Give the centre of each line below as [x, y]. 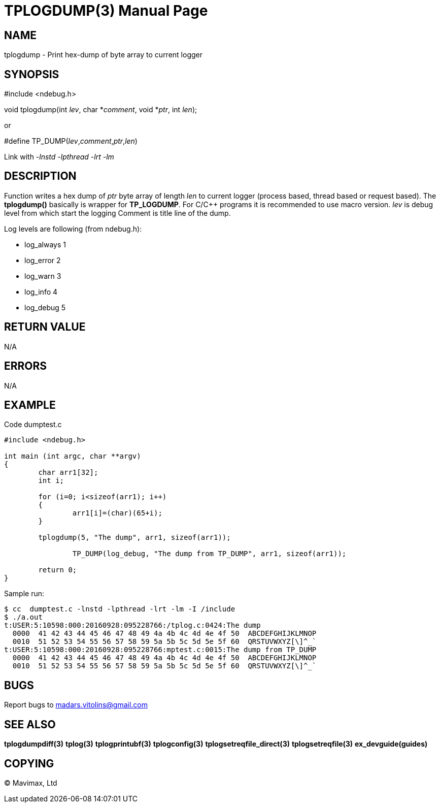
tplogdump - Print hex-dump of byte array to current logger [104, 55]
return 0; [58, 570]
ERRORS [26, 366]
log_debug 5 [45, 307]
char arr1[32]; [68, 473]
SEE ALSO [30, 724]
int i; [51, 481]
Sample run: [24, 594]
